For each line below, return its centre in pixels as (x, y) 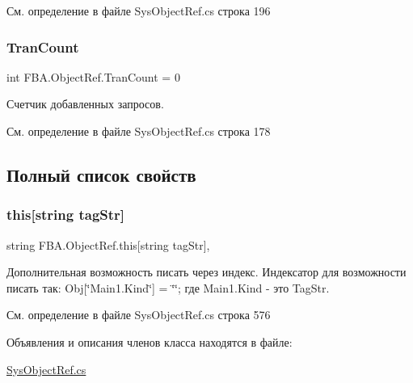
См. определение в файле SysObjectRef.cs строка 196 (139, 11)
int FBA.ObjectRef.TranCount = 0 (93, 76)
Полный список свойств (101, 174)
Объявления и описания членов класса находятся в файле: (150, 341)
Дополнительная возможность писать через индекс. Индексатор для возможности (206, 272)
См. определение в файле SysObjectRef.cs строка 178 (139, 131)
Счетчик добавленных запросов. (85, 104)
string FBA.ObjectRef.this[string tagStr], (108, 244)
